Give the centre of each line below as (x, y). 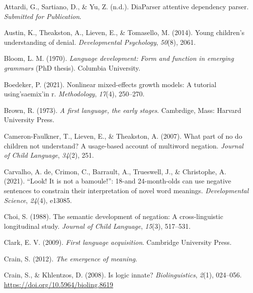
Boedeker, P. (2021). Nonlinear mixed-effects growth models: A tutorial (110, 84)
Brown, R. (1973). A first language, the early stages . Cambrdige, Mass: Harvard (123, 110)
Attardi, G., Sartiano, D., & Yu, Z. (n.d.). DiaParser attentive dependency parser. (126, 6)
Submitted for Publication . (43, 16)
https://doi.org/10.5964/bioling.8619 (59, 284)
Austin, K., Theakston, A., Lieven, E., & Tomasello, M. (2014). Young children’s (124, 32)
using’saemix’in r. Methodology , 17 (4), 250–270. (74, 94)
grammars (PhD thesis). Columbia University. (72, 67)
